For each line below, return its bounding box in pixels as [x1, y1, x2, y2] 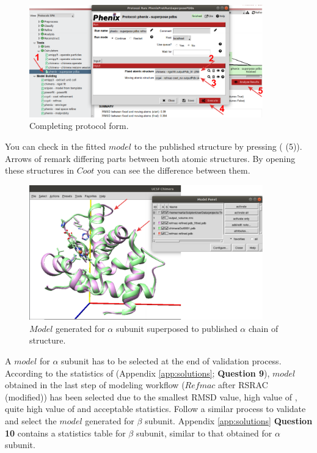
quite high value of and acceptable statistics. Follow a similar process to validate [5, 402, 306, 415]
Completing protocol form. [29, 119, 129, 132]
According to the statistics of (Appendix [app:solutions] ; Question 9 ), [5, 366, 270, 379]
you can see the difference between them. [97, 164, 250, 177]
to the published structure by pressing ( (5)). [134, 139, 302, 152]
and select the [5, 414, 57, 427]
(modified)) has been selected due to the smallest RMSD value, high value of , [5, 390, 297, 403]
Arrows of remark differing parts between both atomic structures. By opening [5, 152, 296, 164]
